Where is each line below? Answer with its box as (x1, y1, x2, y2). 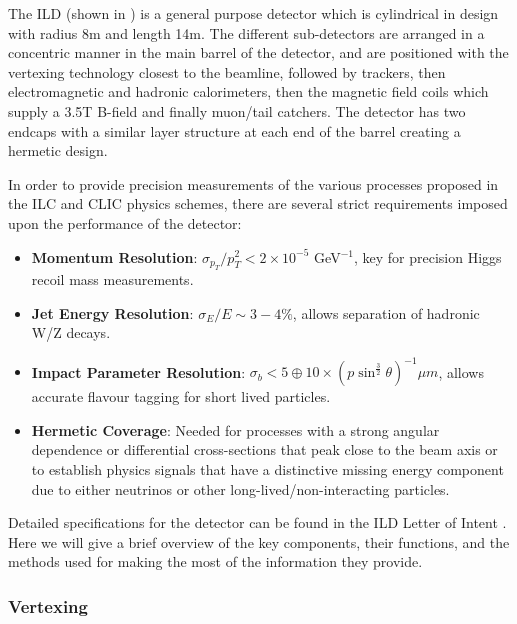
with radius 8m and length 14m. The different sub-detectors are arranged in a (8, 22, 485, 43)
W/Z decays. (31, 322, 111, 343)
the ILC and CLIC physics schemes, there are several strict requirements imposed (8, 193, 508, 214)
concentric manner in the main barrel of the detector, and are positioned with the (8, 42, 509, 63)
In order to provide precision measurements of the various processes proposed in (8, 173, 499, 194)
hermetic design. (8, 140, 108, 161)
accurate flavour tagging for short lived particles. (31, 386, 331, 407)
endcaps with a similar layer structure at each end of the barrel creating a (8, 120, 461, 141)
